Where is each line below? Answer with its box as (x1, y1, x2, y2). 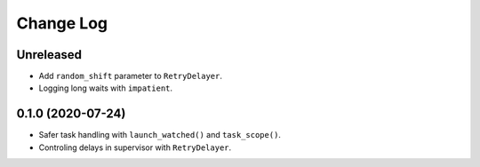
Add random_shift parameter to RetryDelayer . (38, 71, 222, 82)
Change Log (16, 13, 108, 33)
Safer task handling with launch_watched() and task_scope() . (38, 130, 282, 140)
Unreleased (16, 47, 83, 62)
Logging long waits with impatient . (38, 83, 173, 93)
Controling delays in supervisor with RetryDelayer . (38, 142, 232, 153)
